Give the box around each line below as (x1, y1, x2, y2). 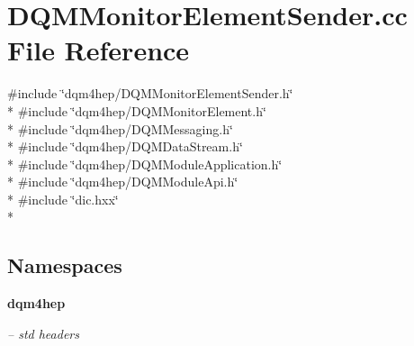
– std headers (7, 323, 79, 342)
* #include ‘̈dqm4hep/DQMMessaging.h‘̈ (7, 119, 233, 138)
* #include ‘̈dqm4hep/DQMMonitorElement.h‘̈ (7, 101, 266, 120)
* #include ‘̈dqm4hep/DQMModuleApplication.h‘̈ (7, 154, 283, 173)
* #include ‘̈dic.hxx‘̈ (7, 189, 119, 208)
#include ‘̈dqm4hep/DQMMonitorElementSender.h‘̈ (7, 84, 293, 103)
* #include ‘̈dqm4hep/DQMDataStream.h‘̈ (7, 137, 243, 156)
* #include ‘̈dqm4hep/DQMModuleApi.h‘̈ (7, 172, 238, 191)
